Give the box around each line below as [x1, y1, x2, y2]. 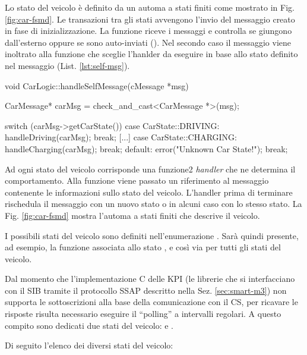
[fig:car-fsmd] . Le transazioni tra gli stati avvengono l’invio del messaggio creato [5, 12, 295, 25]
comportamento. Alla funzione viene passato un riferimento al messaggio [5, 174, 269, 187]
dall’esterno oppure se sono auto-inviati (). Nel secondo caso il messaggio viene [5, 36, 292, 48]
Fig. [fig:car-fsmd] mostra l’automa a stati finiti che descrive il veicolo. [5, 209, 260, 221]
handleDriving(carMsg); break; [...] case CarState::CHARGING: [5, 131, 237, 143]
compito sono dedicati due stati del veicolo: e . [5, 319, 174, 331]
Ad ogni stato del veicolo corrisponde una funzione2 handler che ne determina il [5, 162, 296, 175]
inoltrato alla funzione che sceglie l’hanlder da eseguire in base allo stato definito [5, 48, 298, 60]
